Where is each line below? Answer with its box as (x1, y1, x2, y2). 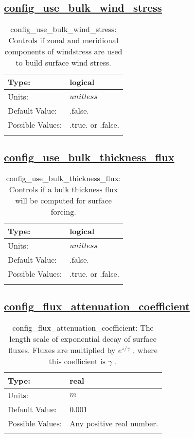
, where (133, 344, 158, 355)
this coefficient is (49, 355, 106, 367)
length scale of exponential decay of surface (9, 333, 157, 344)
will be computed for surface (15, 195, 112, 206)
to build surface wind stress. (16, 57, 111, 68)
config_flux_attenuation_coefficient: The (12, 321, 154, 333)
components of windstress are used (4, 46, 123, 57)
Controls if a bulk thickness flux (9, 184, 118, 195)
